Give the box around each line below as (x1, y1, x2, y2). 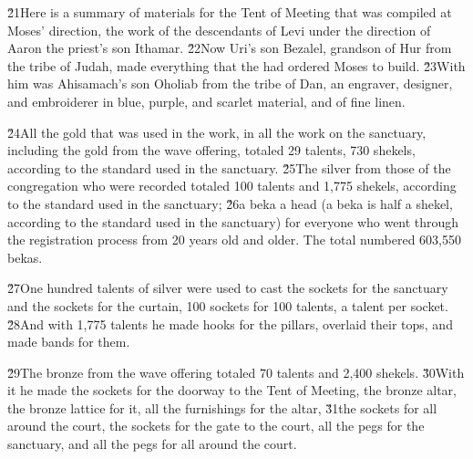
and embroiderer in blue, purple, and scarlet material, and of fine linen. (7, 91, 406, 110)
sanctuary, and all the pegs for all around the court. (7, 434, 297, 454)
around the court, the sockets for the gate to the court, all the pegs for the (7, 416, 425, 435)
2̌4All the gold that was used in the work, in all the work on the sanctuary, (7, 122, 427, 141)
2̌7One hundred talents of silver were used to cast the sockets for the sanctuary (7, 278, 448, 297)
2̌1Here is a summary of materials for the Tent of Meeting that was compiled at (7, 3, 452, 21)
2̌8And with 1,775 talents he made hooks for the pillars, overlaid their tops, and (7, 314, 453, 333)
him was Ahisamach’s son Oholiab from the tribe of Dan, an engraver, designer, (7, 74, 453, 93)
